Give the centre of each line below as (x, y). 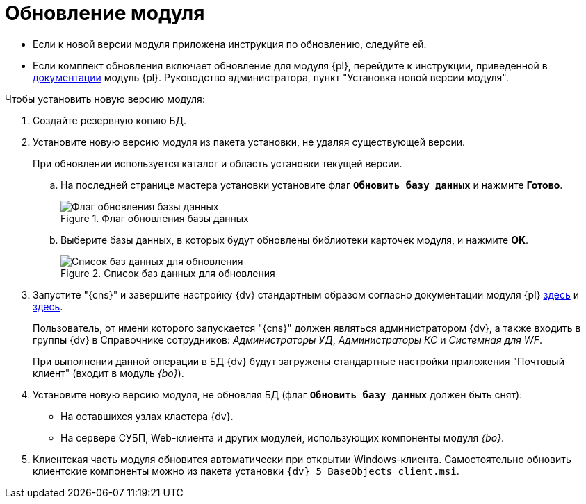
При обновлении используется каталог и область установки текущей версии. (218, 163)
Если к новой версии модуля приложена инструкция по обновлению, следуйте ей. (230, 44)
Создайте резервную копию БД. (110, 120)
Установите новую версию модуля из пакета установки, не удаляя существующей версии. (249, 142)
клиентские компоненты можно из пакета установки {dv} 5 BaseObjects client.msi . (246, 471)
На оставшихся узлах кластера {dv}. (147, 416)
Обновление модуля (105, 13)
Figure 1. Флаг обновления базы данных (155, 218)
